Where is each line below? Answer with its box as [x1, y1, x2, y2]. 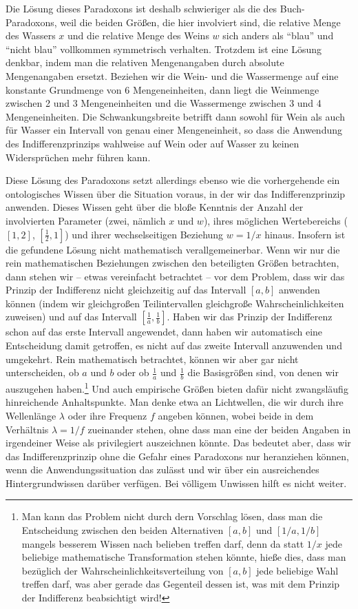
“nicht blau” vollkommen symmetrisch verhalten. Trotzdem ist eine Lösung [6, 41, 322, 56]
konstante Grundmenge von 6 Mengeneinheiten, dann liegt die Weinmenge [6, 82, 319, 96]
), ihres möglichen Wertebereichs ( [203, 213, 348, 227]
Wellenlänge [6, 408, 56, 422]
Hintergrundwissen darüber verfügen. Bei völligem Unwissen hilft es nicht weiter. [6, 475, 347, 490]
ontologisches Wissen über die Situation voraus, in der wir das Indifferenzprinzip [6, 186, 346, 200]
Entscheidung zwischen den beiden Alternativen [21, 523, 224, 537]
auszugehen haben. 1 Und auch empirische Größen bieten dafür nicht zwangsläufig [6, 380, 348, 395]
